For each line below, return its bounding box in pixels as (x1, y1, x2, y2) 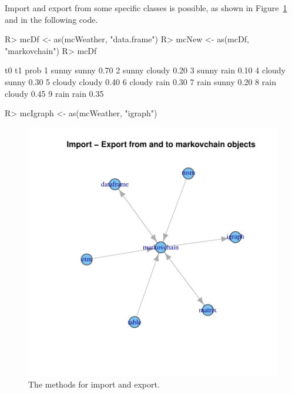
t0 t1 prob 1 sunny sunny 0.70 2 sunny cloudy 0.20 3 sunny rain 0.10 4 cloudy (5, 64, 286, 76)
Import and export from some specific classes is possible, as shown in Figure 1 (5, 2, 287, 14)
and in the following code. (5, 13, 98, 25)
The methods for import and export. (28, 378, 160, 390)
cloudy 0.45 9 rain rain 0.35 (5, 87, 104, 99)
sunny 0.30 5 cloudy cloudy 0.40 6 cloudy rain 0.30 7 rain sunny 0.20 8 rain (5, 75, 276, 87)
